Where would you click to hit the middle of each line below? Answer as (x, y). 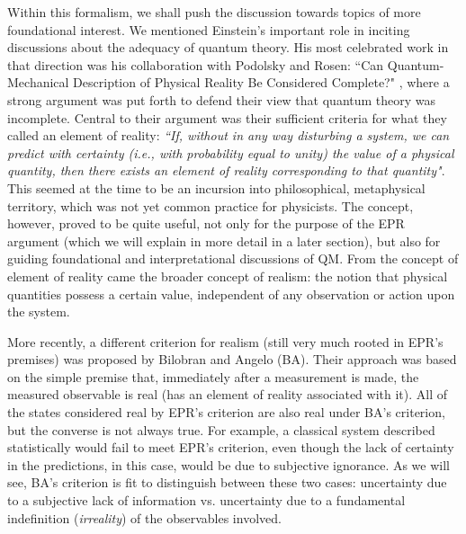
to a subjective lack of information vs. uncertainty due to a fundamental (206, 500)
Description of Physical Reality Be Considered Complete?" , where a (261, 82)
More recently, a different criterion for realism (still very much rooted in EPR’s (225, 341)
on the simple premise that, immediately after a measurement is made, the (213, 376)
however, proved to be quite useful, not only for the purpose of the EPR (206, 223)
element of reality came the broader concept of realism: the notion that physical (228, 276)
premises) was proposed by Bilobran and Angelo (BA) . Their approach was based (232, 359)
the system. (39, 311)
